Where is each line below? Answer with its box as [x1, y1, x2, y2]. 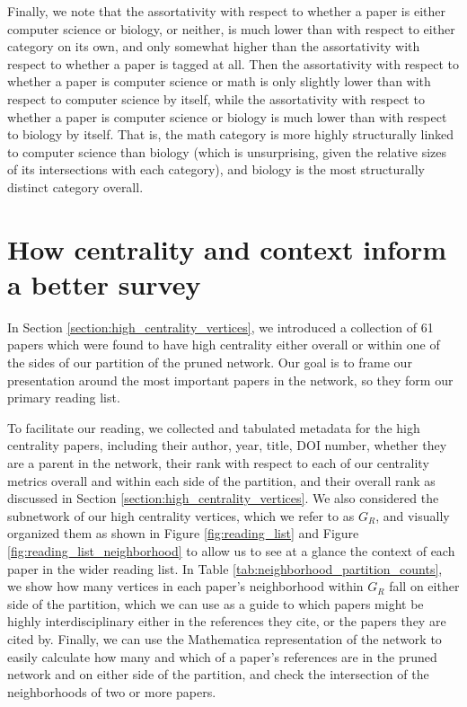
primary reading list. [7, 388, 120, 407]
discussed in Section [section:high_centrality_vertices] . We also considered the [7, 489, 439, 508]
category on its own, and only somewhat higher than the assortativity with [7, 37, 420, 56]
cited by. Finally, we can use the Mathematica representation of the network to [7, 629, 442, 648]
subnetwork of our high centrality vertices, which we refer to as [7, 506, 355, 525]
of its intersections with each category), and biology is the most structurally [7, 160, 425, 179]
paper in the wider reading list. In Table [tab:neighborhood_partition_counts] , [7, 559, 443, 578]
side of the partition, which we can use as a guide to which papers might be [7, 594, 424, 613]
